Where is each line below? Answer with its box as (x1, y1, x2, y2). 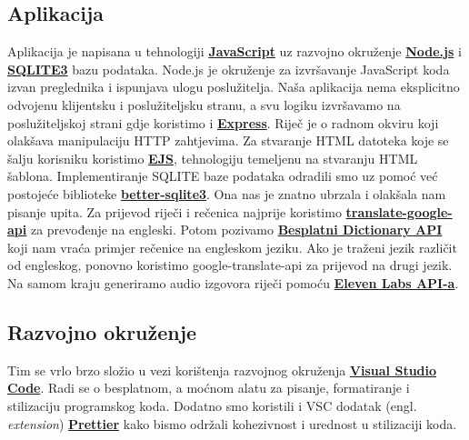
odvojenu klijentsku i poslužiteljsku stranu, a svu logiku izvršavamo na (7, 95, 401, 114)
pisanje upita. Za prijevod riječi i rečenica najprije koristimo (7, 202, 342, 221)
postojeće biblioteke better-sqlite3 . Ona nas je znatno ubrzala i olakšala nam (7, 184, 446, 203)
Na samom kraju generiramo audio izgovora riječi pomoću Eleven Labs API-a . (7, 273, 459, 292)
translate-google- (345, 202, 453, 221)
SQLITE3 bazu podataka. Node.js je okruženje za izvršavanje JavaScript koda (7, 59, 450, 78)
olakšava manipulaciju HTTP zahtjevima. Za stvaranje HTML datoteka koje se (7, 131, 449, 150)
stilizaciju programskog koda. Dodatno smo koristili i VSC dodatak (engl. (7, 395, 417, 415)
